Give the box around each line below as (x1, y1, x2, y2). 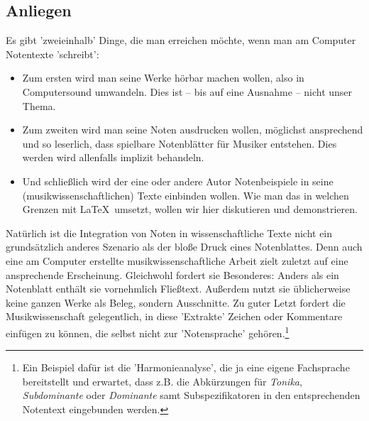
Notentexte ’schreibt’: (6, 46, 99, 61)
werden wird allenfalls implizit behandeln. (22, 150, 204, 165)
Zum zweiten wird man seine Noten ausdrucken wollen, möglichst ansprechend (22, 122, 363, 137)
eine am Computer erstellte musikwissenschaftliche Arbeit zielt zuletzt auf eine (6, 253, 348, 268)
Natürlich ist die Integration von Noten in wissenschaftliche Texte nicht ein (6, 225, 333, 240)
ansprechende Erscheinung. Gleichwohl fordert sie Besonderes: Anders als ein (6, 267, 339, 282)
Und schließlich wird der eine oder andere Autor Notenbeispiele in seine (22, 173, 334, 188)
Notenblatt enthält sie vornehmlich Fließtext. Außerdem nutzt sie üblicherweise (6, 281, 351, 296)
